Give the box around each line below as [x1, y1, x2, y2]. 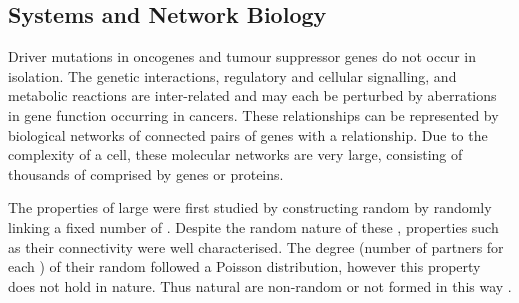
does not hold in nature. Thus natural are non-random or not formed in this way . [8, 275, 512, 296]
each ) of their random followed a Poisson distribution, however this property [8, 256, 481, 277]
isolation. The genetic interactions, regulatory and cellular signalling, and [8, 65, 457, 86]
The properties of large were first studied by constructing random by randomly [8, 197, 492, 218]
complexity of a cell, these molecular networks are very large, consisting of [8, 144, 463, 165]
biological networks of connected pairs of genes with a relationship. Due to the [8, 124, 488, 145]
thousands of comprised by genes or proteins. [8, 163, 284, 184]
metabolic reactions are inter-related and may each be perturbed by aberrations [8, 85, 497, 106]
